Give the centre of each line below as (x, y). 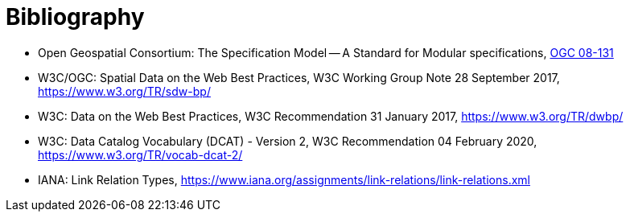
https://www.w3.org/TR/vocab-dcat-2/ (140, 154)
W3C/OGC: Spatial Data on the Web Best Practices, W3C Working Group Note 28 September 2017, (299, 77)
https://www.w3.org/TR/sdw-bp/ (124, 91)
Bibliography (75, 17)
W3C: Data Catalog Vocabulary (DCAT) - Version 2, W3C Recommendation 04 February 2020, (288, 141)
